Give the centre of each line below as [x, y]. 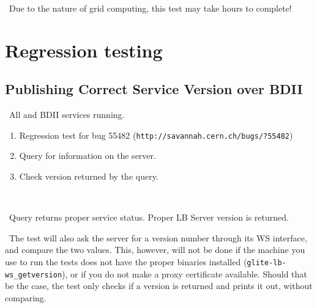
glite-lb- [267, 262]
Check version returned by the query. [89, 176]
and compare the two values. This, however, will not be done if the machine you [155, 250]
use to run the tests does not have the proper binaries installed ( [126, 261]
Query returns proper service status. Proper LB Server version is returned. [149, 217]
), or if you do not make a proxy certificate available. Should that [185, 273]
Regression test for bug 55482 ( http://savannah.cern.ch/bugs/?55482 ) [156, 135]
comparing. [26, 297]
